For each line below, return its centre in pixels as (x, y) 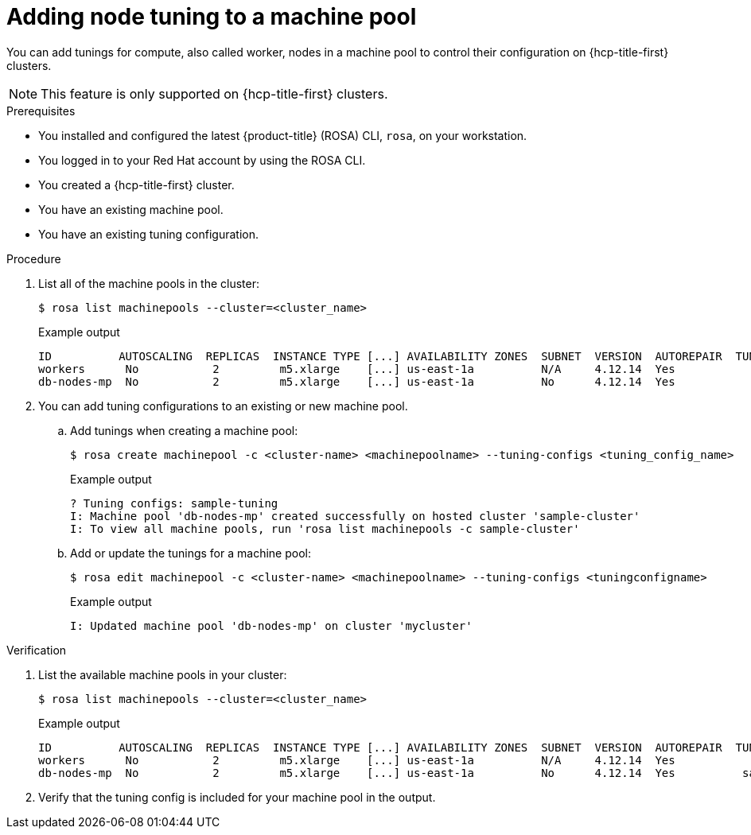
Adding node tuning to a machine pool (212, 17)
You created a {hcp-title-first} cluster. (136, 184)
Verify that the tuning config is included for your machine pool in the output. (237, 797)
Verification (37, 650)
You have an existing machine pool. (131, 209)
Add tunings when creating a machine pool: (184, 430)
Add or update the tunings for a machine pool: (191, 553)
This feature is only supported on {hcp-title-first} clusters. (214, 93)
